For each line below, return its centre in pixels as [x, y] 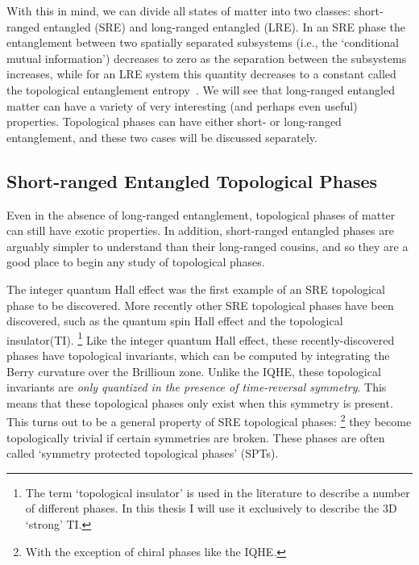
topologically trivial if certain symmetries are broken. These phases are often [196, 437]
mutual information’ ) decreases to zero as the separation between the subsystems [207, 58]
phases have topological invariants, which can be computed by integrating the [198, 355]
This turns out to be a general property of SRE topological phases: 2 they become [209, 420]
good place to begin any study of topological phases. [136, 262]
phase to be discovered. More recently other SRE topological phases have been [200, 305]
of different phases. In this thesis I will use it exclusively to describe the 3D [211, 508]
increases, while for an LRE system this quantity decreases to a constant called [201, 74]
